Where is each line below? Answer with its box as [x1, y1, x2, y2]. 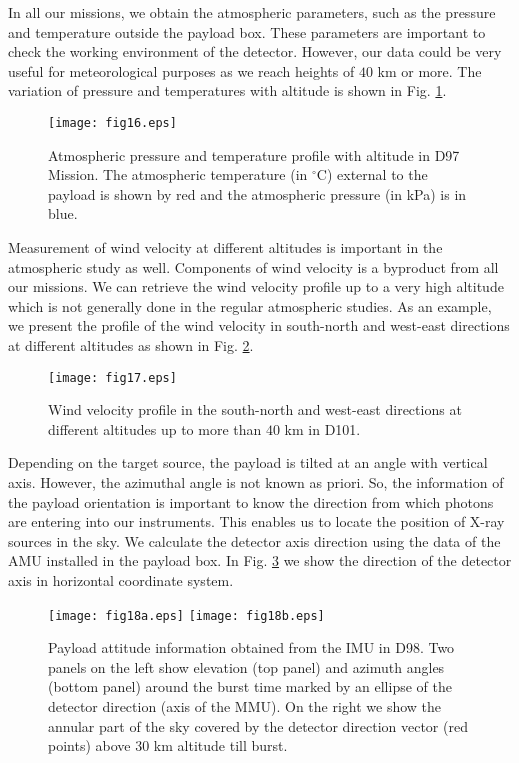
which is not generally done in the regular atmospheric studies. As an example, [8, 295, 492, 316]
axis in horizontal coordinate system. [8, 569, 234, 590]
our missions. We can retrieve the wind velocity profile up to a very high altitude [8, 276, 504, 297]
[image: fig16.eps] [48, 115, 177, 130]
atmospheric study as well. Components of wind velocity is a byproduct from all [8, 256, 499, 277]
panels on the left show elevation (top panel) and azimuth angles [48, 656, 445, 677]
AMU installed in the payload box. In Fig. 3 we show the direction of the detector [8, 550, 512, 571]
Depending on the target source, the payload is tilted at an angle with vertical [8, 452, 488, 473]
